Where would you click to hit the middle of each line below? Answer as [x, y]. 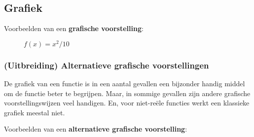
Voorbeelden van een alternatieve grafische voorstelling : [96, 129]
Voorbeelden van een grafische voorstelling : [74, 28]
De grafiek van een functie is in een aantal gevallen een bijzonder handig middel [125, 84]
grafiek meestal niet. [35, 112]
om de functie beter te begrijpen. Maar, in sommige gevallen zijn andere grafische [127, 93]
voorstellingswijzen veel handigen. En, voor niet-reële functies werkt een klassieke [127, 103]
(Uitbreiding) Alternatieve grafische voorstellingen [107, 65]
